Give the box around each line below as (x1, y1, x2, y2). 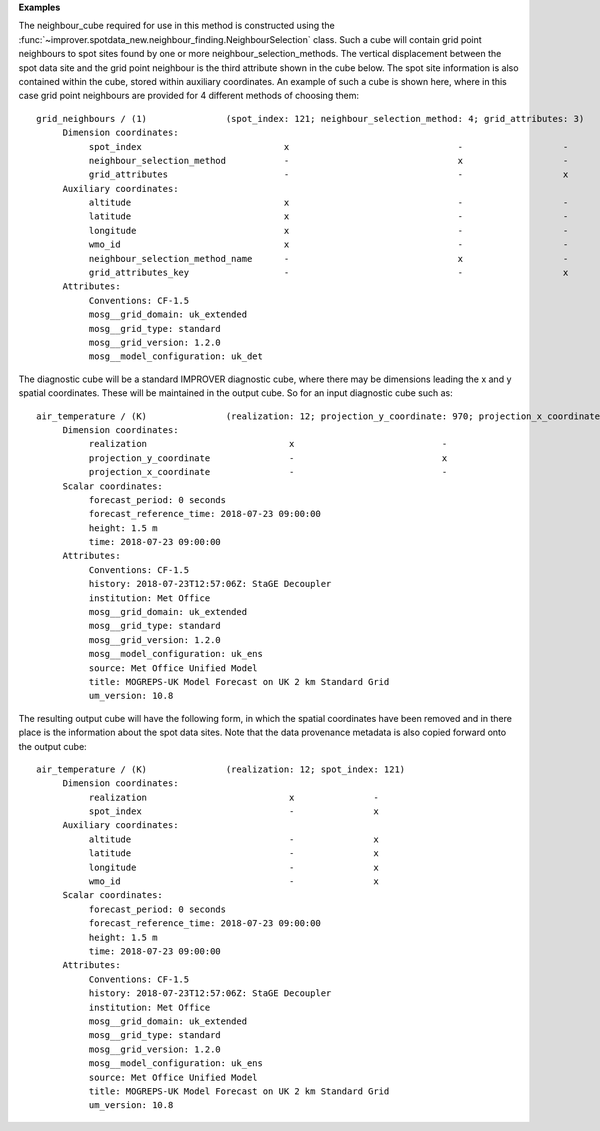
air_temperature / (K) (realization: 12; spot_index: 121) (36, 763, 406, 775)
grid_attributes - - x (88, 169, 569, 180)
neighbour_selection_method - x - (88, 155, 569, 166)
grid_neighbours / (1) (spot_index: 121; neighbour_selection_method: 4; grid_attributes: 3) (36, 113, 585, 124)
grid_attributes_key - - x (88, 267, 569, 279)
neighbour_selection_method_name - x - (88, 253, 569, 264)
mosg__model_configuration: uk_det (88, 351, 264, 362)
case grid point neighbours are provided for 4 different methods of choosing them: (18, 90, 360, 102)
